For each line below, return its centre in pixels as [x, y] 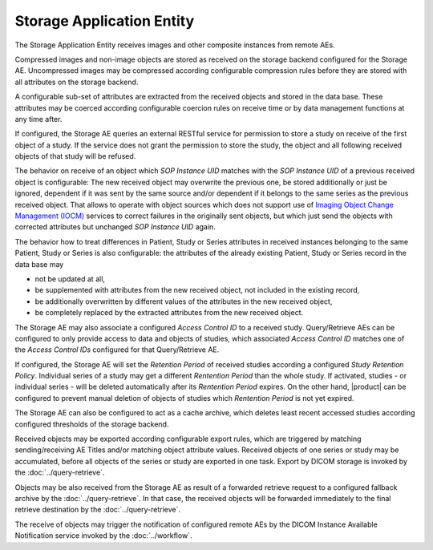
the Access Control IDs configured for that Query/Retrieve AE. [117, 350]
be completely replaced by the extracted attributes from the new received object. [169, 313]
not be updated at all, [70, 279]
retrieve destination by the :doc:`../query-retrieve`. [97, 510]
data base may [39, 264]
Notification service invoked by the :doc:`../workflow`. [103, 536]
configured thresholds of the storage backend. [92, 424]
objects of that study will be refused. [75, 156]
